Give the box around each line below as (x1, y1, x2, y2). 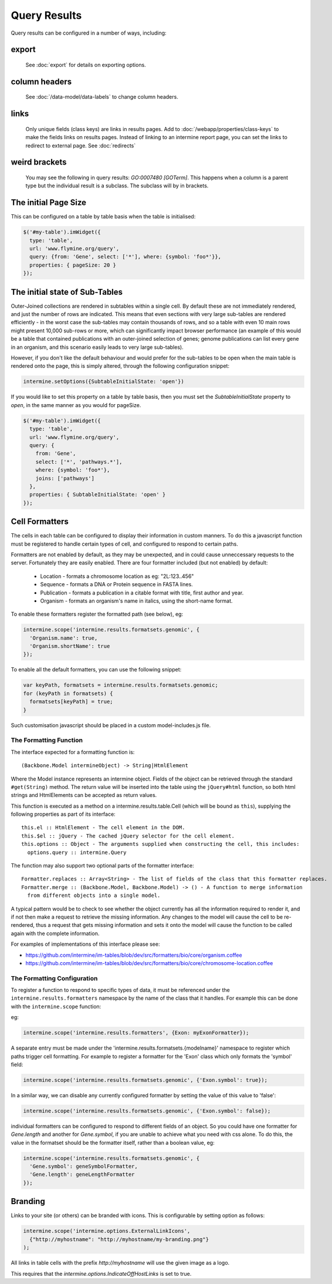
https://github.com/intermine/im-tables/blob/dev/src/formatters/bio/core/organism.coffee (25, 952, 243, 959)
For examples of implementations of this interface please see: (11, 940, 160, 948)
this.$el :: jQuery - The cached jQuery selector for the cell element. (21, 832, 235, 839)
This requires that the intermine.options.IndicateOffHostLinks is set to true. (11, 1270, 192, 1277)
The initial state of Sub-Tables (11, 287, 123, 297)
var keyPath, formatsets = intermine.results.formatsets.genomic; (23, 682, 218, 688)
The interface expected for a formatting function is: (11, 748, 135, 755)
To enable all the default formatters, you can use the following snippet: (11, 666, 182, 673)
